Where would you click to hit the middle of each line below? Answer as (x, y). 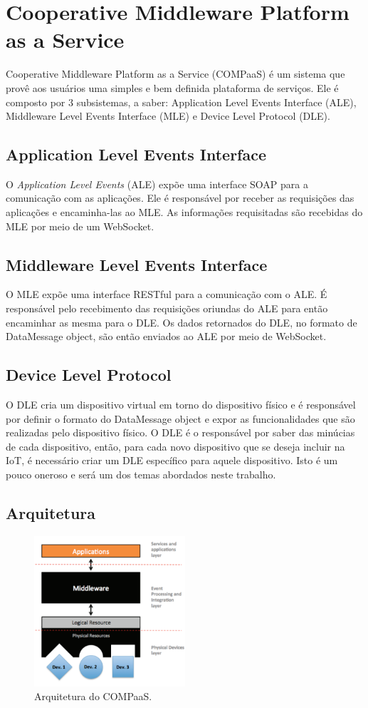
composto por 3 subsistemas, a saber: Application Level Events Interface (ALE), (181, 102)
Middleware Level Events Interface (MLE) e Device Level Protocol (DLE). (168, 116)
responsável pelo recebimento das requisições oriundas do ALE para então (167, 308)
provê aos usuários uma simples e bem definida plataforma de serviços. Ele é (172, 87)
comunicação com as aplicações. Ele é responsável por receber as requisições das (180, 198)
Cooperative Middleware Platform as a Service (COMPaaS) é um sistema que (175, 74)
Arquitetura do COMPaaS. (93, 696)
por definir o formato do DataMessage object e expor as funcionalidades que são (180, 418)
